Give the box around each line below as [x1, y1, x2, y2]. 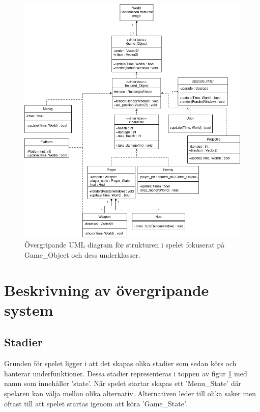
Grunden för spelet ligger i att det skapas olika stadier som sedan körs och [4, 358, 237, 369]
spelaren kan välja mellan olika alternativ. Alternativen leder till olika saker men [4, 388, 256, 399]
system [4, 299, 53, 320]
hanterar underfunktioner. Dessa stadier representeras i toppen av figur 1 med [4, 368, 247, 378]
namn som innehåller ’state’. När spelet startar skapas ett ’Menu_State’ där [4, 378, 242, 389]
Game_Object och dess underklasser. [24, 249, 140, 260]
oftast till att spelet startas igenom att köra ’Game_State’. [4, 398, 187, 408]
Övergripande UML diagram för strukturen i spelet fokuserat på [24, 239, 225, 250]
